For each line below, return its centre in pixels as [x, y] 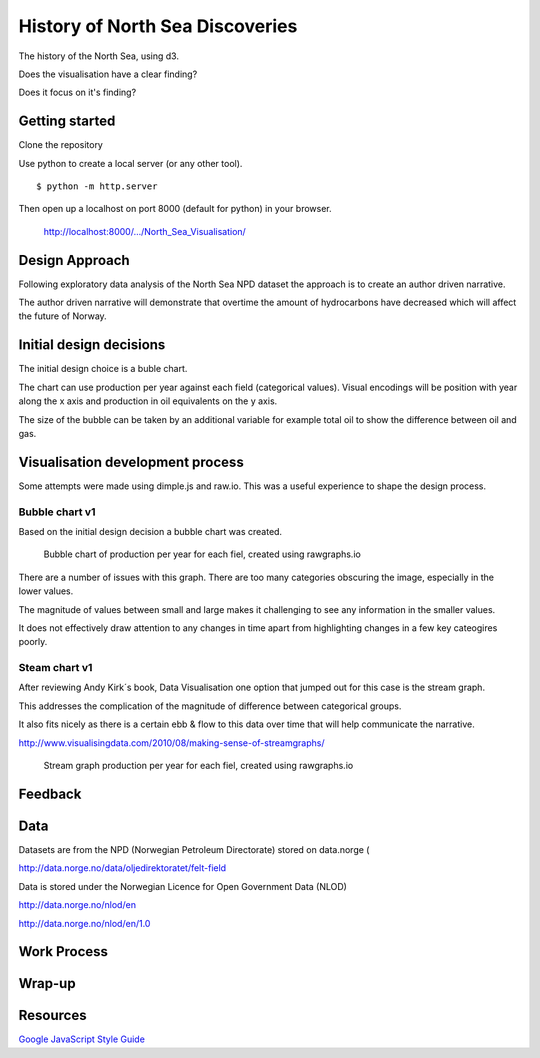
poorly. [33, 642]
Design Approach [74, 260]
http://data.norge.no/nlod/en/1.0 [84, 923]
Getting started [67, 121]
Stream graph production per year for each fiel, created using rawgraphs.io [198, 766]
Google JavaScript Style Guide [81, 1039]
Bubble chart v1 [57, 512]
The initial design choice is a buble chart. [103, 369]
